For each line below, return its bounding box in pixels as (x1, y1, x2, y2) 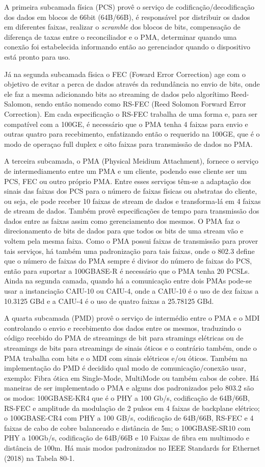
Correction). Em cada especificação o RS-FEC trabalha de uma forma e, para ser (4, 108, 257, 119)
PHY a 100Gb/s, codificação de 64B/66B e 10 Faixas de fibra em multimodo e (4, 432, 249, 443)
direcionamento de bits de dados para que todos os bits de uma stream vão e (4, 225, 244, 236)
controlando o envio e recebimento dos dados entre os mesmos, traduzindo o (4, 322, 242, 333)
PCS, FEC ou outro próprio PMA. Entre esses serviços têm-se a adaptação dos (4, 175, 251, 186)
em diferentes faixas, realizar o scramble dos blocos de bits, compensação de (4, 21, 241, 32)
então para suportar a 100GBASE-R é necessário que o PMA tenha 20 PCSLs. (4, 265, 250, 276)
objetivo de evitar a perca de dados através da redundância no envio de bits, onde (4, 79, 260, 89)
